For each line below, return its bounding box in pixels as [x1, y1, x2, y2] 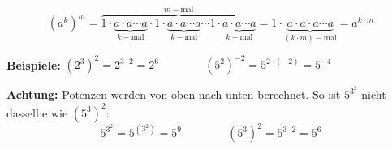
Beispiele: [6, 56, 61, 73]
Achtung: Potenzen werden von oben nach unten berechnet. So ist [6, 86, 341, 103]
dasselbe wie [6, 104, 68, 121]
